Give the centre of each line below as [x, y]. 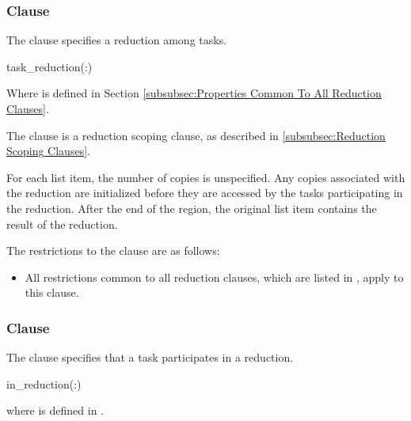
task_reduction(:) [49, 66]
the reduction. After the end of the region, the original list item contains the [192, 208]
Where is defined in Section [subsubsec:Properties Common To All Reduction [194, 93]
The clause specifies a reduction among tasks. [117, 40]
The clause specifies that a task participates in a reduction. [150, 357]
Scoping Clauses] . [48, 151]
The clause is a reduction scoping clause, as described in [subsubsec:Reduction [196, 135]
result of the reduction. [62, 224]
